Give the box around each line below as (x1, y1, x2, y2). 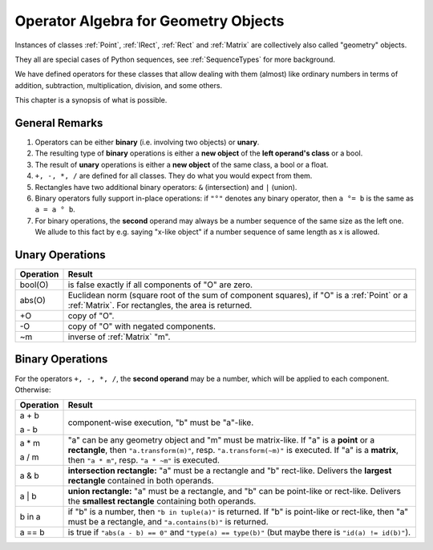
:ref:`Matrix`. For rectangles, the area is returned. (67, 300, 253, 311)
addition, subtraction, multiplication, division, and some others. (14, 80, 223, 90)
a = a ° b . (34, 204, 75, 214)
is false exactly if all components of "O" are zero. (67, 279, 253, 290)
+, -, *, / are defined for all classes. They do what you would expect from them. (34, 171, 313, 180)
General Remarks (14, 116, 103, 130)
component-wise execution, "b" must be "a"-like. (67, 417, 254, 428)
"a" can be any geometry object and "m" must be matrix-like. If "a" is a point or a (67, 435, 375, 446)
